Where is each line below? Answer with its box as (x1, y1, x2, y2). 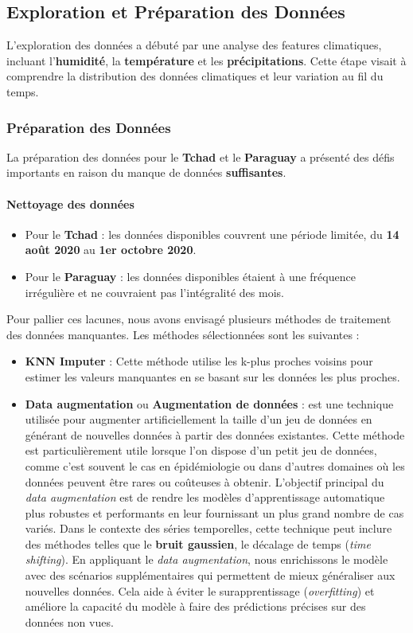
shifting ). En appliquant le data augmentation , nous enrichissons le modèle (25, 551, 388, 568)
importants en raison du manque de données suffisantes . (6, 164, 286, 181)
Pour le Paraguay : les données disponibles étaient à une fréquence (25, 268, 356, 284)
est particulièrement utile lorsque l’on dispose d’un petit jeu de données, (25, 442, 377, 459)
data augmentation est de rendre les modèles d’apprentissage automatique (25, 489, 385, 506)
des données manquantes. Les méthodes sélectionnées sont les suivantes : (6, 326, 360, 342)
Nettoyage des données (6, 195, 134, 212)
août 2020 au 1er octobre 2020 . (25, 241, 197, 258)
